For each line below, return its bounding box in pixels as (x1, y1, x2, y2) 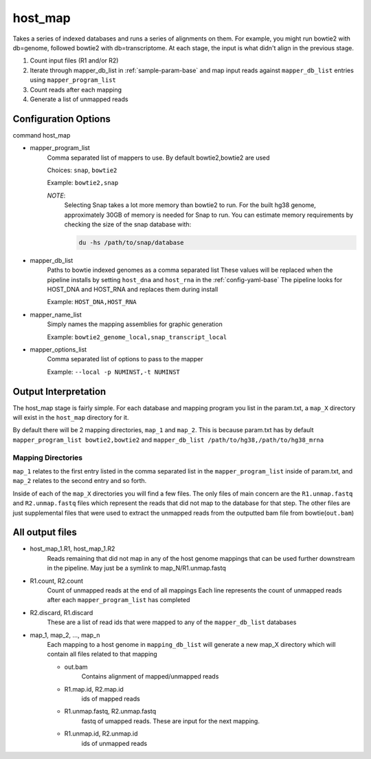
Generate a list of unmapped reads (30, 95, 128, 103)
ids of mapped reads (81, 694, 140, 703)
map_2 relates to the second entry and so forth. (12, 477, 147, 485)
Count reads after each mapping (30, 85, 122, 94)
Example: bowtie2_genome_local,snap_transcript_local (47, 332, 227, 341)
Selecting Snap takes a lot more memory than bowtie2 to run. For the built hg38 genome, (64, 201, 316, 209)
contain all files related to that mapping (47, 650, 157, 659)
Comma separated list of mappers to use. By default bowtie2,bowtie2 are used (47, 153, 271, 162)
